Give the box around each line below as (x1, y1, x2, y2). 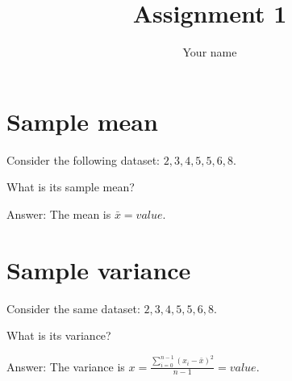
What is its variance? (6, 327, 111, 344)
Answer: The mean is (6, 205, 111, 222)
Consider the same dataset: (6, 299, 140, 316)
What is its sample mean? (6, 178, 135, 195)
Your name (182, 44, 237, 61)
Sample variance (6, 253, 191, 286)
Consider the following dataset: (6, 151, 160, 168)
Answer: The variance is (6, 358, 125, 375)
